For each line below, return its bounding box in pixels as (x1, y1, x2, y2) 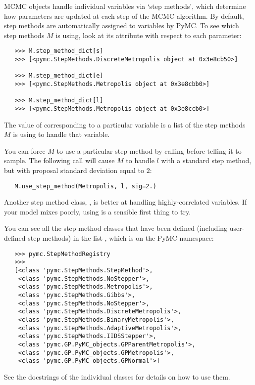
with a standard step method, (161, 155, 252, 166)
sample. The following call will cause (4, 155, 115, 166)
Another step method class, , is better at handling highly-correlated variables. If (4, 197, 247, 207)
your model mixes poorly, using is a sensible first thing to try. (4, 206, 191, 216)
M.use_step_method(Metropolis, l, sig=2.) (14, 182, 156, 190)
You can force (4, 145, 46, 156)
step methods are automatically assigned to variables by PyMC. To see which (4, 20, 239, 31)
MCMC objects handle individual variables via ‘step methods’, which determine (4, 1, 246, 11)
